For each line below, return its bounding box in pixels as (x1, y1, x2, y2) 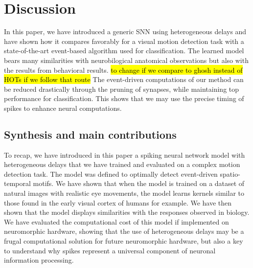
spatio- (220, 168, 240, 179)
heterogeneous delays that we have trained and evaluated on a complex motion (4, 159, 240, 169)
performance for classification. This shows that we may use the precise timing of (4, 93, 244, 103)
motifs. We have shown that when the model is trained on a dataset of (33, 178, 245, 188)
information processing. (4, 255, 74, 265)
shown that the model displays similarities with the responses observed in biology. (4, 207, 250, 217)
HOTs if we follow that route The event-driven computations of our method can (4, 74, 244, 84)
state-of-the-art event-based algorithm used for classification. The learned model (4, 45, 244, 56)
